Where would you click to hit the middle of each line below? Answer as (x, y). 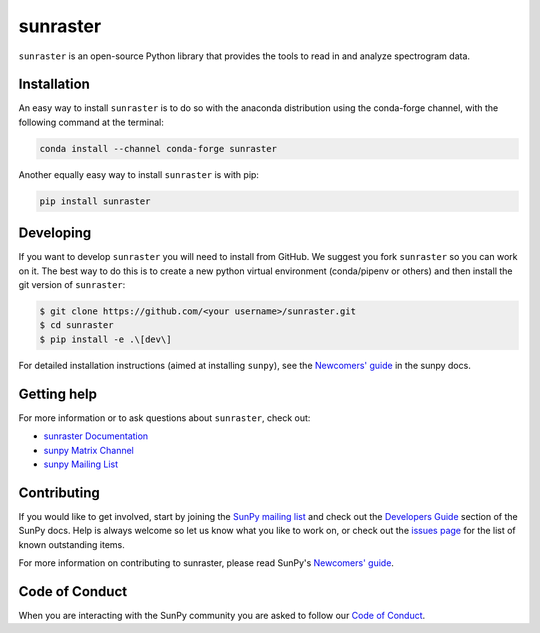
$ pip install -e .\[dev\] (105, 339)
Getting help (57, 393)
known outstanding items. (71, 544)
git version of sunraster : (72, 285)
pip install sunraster (95, 201)
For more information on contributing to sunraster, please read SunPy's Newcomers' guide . (206, 562)
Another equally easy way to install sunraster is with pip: (139, 174)
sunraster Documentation (96, 436)
